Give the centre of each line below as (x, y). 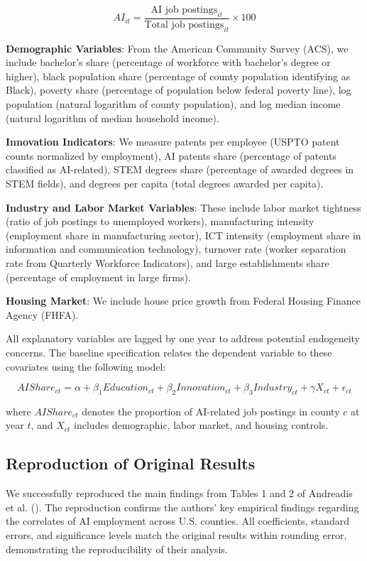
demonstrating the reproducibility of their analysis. (117, 549)
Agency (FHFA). (42, 314)
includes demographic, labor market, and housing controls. (201, 425)
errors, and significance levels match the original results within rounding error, (176, 535)
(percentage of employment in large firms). (98, 277)
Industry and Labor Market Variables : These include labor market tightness (183, 207)
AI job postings (184, 10)
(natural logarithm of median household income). (113, 118)
